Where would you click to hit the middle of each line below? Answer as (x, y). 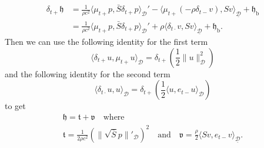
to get (15, 106)
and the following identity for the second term (88, 73)
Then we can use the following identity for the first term (106, 42)
